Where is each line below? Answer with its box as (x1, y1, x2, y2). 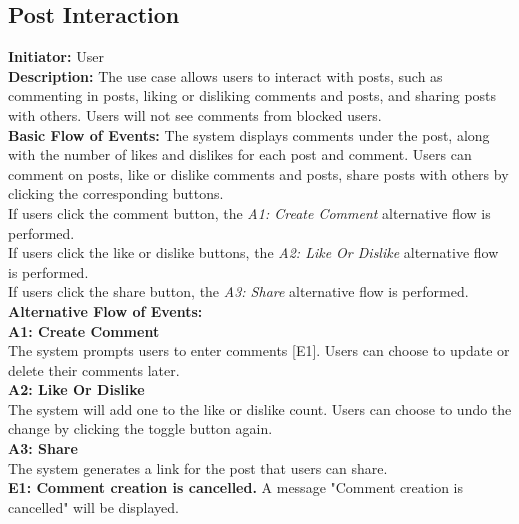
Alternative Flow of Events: (8, 300, 203, 321)
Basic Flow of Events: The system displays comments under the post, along (8, 124, 490, 145)
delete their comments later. (8, 359, 180, 380)
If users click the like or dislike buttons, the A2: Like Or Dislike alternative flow (8, 242, 499, 263)
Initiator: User (8, 46, 104, 67)
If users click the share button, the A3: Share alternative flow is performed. (8, 281, 469, 302)
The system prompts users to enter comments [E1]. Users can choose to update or (8, 340, 510, 361)
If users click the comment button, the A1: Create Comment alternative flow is (8, 202, 491, 223)
